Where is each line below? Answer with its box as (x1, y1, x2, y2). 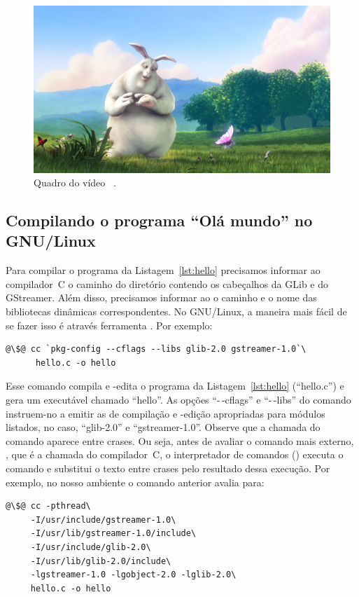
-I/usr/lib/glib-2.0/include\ (30, 556, 171, 566)
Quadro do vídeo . (34, 175, 116, 190)
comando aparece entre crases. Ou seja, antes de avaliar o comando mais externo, (6, 433, 354, 448)
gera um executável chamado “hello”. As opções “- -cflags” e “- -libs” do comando (6, 392, 351, 407)
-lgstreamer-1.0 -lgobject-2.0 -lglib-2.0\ (30, 570, 237, 580)
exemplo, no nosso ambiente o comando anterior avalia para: (6, 474, 265, 489)
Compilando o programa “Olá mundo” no (6, 210, 313, 231)
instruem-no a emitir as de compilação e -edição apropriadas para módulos (6, 406, 325, 420)
